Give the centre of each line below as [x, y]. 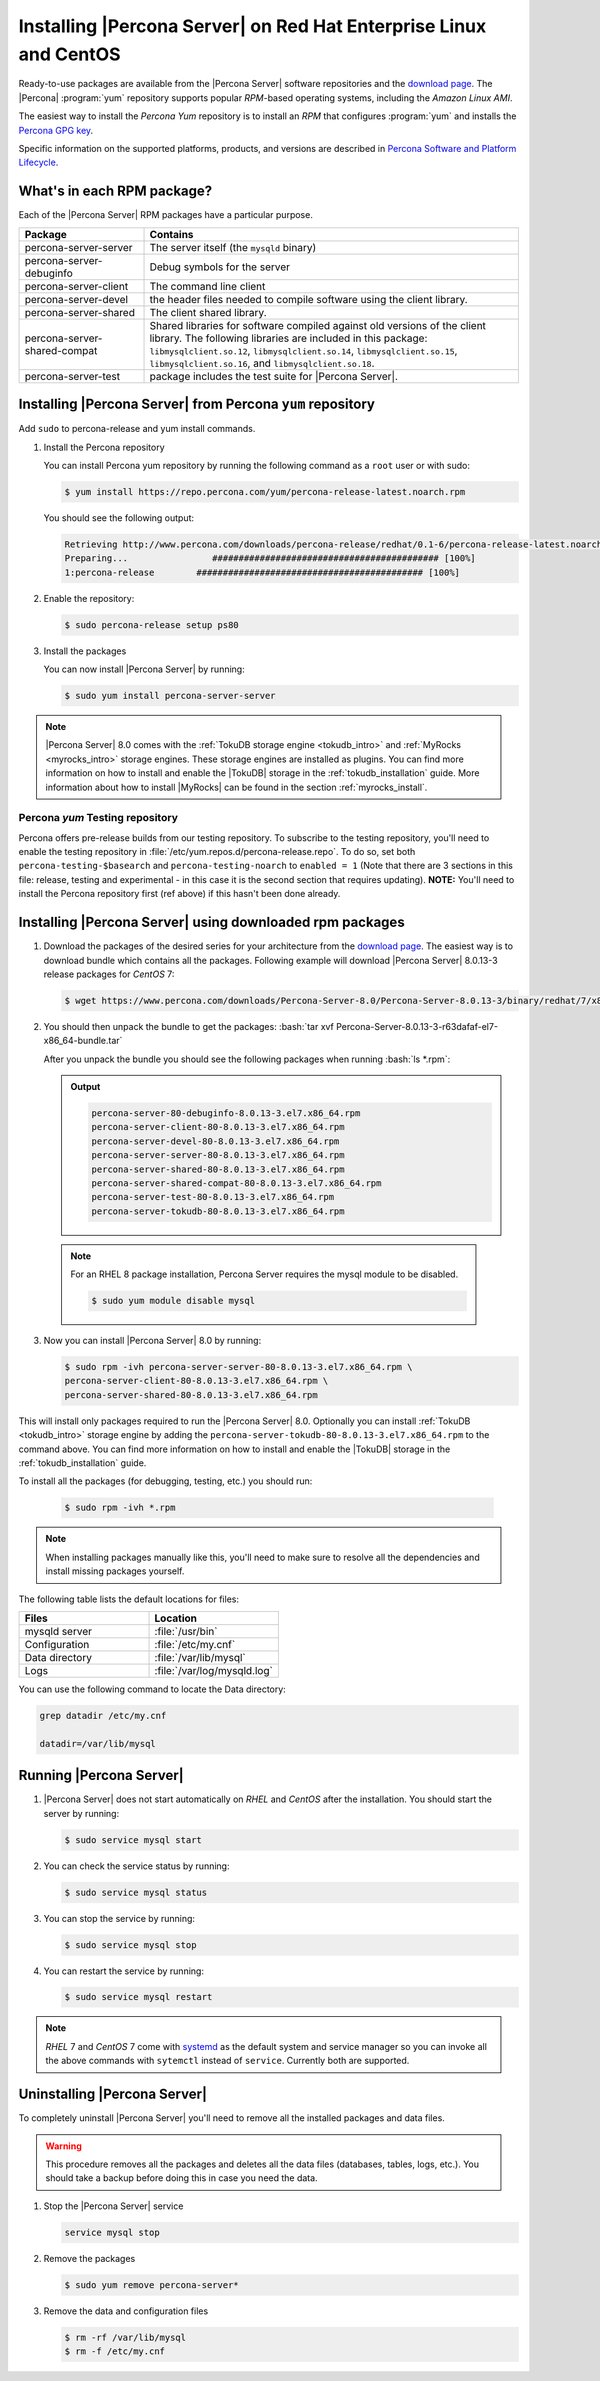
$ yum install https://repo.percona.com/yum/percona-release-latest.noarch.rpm [265, 491]
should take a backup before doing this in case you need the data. [182, 2178]
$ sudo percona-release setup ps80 [151, 624]
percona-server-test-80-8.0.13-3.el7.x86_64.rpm [213, 1197]
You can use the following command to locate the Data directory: [152, 1689]
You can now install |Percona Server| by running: [144, 669]
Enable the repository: [89, 598]
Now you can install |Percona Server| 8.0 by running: [152, 1341]
